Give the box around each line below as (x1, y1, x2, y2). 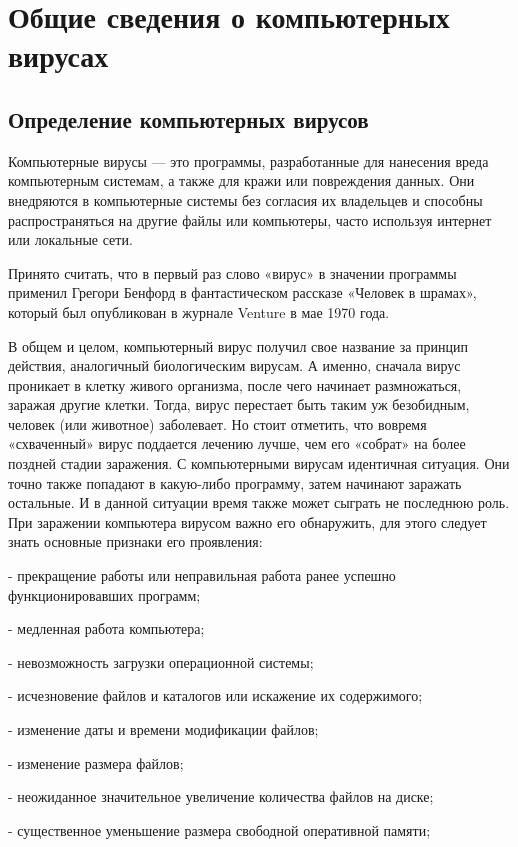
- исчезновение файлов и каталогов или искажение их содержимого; (8, 685, 423, 706)
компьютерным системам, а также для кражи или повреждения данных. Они (8, 170, 475, 191)
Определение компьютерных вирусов (8, 103, 369, 134)
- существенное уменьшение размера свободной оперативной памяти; (8, 819, 431, 840)
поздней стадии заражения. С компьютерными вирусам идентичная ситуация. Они (8, 453, 510, 474)
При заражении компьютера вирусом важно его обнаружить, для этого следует (8, 511, 487, 532)
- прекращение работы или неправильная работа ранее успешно (8, 565, 396, 586)
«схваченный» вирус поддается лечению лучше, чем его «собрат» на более (8, 433, 466, 454)
